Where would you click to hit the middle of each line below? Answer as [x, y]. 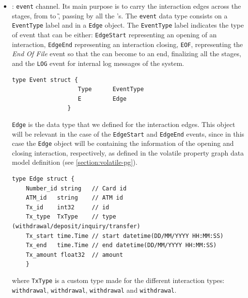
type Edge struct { [43, 179]
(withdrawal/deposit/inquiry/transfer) [76, 227]
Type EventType [111, 89]
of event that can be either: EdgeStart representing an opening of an [114, 34]
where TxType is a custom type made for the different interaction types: [118, 280]
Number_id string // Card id [76, 188]
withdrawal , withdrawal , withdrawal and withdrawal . [94, 290]
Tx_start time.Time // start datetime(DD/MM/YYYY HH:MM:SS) [125, 236]
